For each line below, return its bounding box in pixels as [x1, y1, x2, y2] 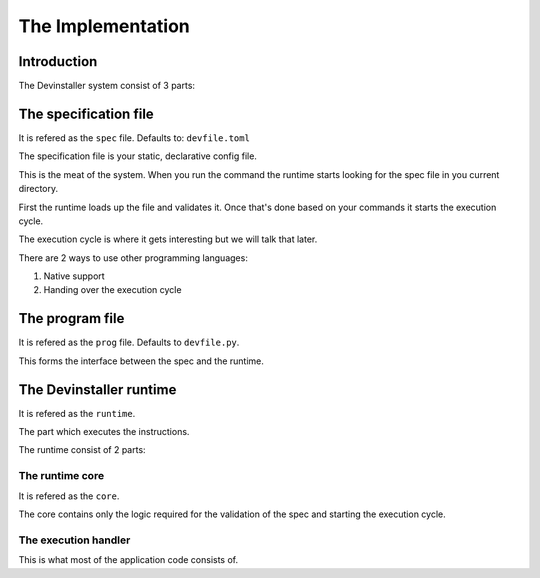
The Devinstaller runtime [18, 381, 177, 398]
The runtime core [18, 469, 105, 483]
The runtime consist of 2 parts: [18, 444, 146, 456]
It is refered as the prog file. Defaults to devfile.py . [18, 336, 240, 349]
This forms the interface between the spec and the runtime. [18, 355, 265, 367]
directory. [18, 183, 59, 195]
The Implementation [18, 15, 190, 37]
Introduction [18, 53, 98, 70]
